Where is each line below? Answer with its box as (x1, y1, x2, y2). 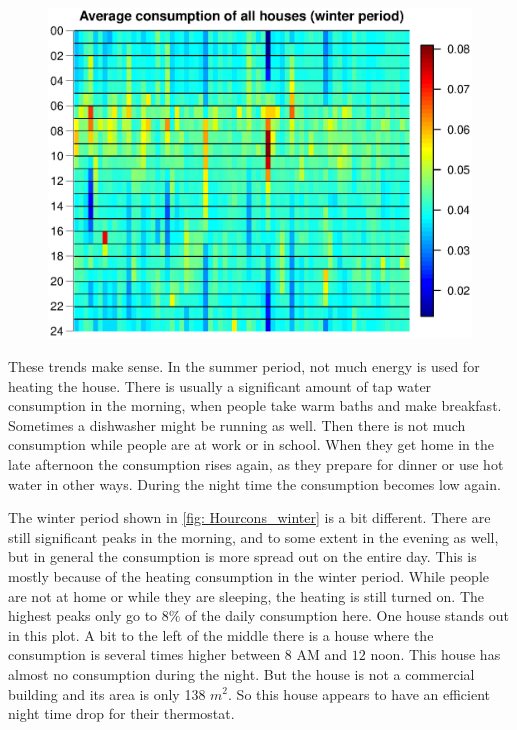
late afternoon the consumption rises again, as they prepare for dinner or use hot (8, 453, 504, 474)
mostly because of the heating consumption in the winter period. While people (8, 565, 489, 586)
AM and (296, 644, 348, 665)
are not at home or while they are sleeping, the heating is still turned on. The (8, 585, 484, 606)
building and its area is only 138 (8, 683, 206, 704)
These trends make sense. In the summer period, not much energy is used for (8, 356, 480, 377)
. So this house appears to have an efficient (228, 683, 491, 704)
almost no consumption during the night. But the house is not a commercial (8, 663, 475, 684)
